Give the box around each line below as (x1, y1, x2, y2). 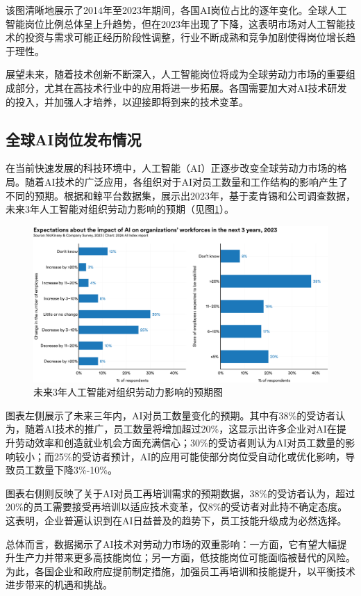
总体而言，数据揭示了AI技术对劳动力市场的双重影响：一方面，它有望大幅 (6, 536, 337, 551)
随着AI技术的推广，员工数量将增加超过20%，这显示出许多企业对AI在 (24, 421, 337, 436)
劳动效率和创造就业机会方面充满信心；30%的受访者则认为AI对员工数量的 (15, 435, 346, 449)
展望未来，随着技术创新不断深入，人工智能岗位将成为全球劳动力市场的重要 (6, 67, 346, 81)
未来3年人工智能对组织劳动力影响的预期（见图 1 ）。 (6, 202, 234, 216)
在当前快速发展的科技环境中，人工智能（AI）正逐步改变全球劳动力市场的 (6, 161, 337, 175)
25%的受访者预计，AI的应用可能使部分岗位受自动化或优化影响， (53, 449, 346, 463)
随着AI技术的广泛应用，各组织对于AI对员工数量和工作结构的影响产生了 (24, 174, 349, 188)
